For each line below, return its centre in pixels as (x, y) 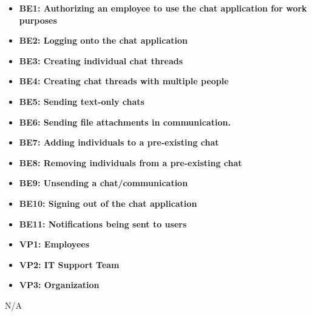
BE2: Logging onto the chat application (103, 40)
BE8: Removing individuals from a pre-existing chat (131, 162)
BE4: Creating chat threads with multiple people (124, 81)
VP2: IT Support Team (69, 264)
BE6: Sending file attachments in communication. (125, 122)
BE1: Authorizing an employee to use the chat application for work (163, 8)
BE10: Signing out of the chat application (108, 203)
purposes (38, 20)
